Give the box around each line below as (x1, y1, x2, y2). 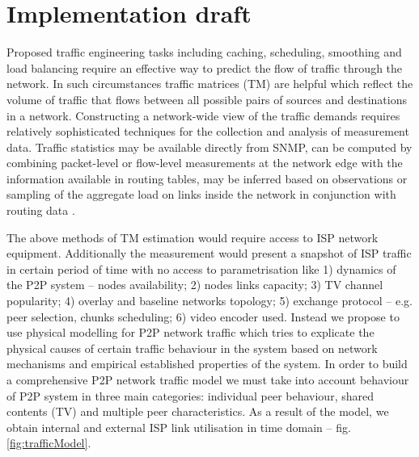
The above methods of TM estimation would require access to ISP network (6, 228, 379, 245)
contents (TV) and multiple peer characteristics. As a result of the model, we (6, 403, 389, 420)
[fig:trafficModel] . (6, 434, 91, 451)
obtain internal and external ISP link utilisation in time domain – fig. (6, 418, 351, 435)
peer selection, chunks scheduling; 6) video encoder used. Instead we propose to (6, 308, 400, 325)
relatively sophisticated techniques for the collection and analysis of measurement (6, 123, 409, 140)
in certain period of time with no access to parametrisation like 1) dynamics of (6, 260, 396, 277)
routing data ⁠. (6, 202, 75, 219)
